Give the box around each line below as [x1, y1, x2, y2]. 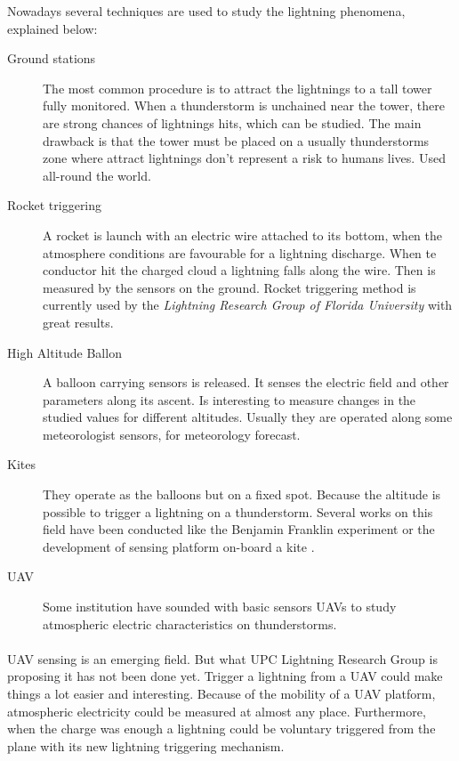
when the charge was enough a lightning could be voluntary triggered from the [7, 719, 436, 738]
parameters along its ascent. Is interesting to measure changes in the [43, 390, 416, 409]
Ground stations [7, 49, 96, 68]
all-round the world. [43, 166, 151, 184]
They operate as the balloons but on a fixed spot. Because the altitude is [43, 485, 441, 504]
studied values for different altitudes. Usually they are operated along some [43, 408, 453, 426]
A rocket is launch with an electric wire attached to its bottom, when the [43, 225, 443, 244]
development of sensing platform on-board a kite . [43, 537, 315, 555]
